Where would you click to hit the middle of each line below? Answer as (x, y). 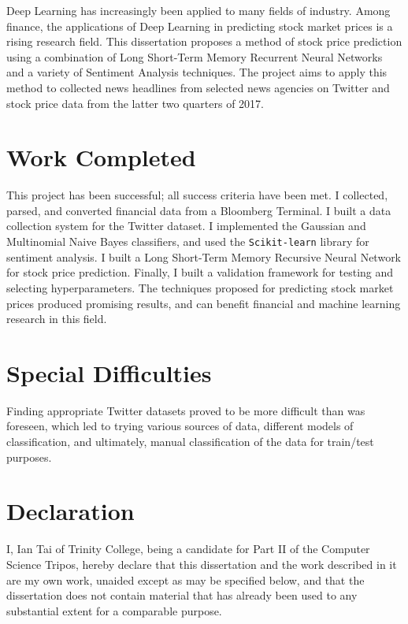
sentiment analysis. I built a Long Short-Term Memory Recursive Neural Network (204, 256)
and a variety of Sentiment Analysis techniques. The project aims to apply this (197, 72)
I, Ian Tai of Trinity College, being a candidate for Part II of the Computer (188, 549)
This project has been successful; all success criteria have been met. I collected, (197, 195)
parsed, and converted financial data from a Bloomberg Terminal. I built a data (199, 210)
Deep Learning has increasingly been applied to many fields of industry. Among (198, 10)
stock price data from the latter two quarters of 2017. (135, 103)
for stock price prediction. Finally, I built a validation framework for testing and (200, 272)
